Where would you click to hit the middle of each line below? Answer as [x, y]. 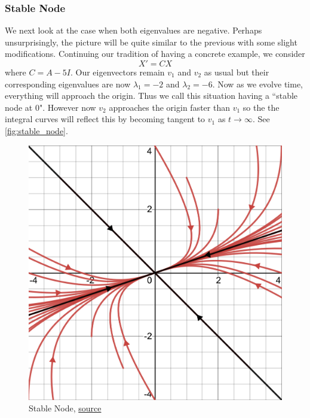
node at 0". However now [50, 107]
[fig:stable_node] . [36, 130]
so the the [261, 107]
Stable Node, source [65, 408]
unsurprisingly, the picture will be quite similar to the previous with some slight [151, 42]
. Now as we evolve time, [257, 84]
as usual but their [237, 72]
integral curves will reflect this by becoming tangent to [105, 119]
